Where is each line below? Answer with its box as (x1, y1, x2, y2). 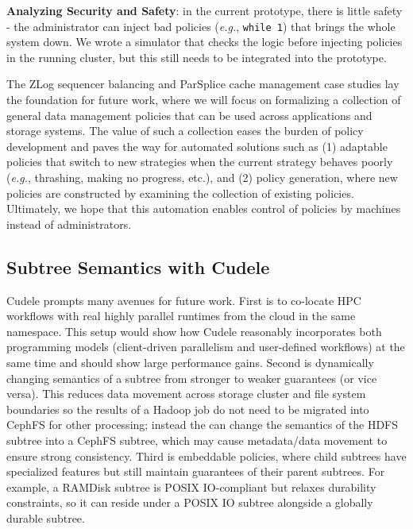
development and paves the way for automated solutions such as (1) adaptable (6, 137, 388, 154)
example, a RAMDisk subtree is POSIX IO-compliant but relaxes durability (6, 478, 376, 495)
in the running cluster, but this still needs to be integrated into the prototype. (6, 48, 387, 65)
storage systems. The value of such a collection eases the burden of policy (6, 122, 364, 139)
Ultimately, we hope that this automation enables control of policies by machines (6, 200, 401, 217)
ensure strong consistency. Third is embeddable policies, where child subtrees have (6, 447, 407, 464)
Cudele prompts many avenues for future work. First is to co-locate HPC (6, 292, 361, 308)
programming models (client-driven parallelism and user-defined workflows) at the (6, 338, 405, 355)
